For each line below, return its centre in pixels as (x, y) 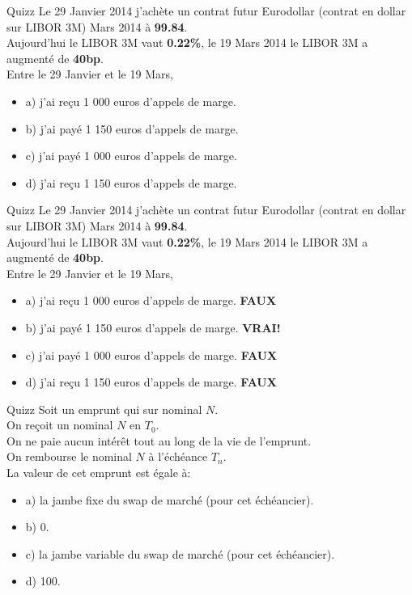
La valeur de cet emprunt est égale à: (99, 473)
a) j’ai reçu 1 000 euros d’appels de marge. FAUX (151, 300)
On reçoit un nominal (60, 425)
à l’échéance (178, 456)
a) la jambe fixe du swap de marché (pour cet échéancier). (170, 499)
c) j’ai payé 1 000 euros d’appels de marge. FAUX (151, 354)
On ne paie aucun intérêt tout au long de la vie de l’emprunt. (159, 440)
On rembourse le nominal (69, 456)
